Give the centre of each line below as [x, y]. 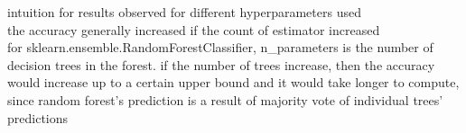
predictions [38, 117]
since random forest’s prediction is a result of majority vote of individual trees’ [225, 99]
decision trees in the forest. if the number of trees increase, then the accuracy [221, 64]
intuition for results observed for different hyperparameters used [184, 12]
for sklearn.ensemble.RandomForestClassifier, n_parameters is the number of [220, 47]
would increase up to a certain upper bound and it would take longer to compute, [233, 82]
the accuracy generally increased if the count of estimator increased [194, 29]
